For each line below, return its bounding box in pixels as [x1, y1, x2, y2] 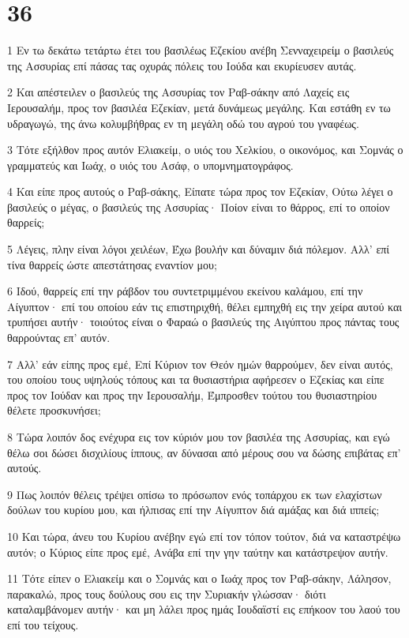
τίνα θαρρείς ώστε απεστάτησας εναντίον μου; [7, 256, 217, 272]
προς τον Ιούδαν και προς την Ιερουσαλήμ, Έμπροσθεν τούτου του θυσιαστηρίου [7, 386, 377, 403]
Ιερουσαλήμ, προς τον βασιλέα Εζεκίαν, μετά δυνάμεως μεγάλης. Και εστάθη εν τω [7, 99, 391, 115]
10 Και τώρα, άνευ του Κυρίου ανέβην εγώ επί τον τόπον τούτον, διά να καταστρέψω [7, 527, 401, 544]
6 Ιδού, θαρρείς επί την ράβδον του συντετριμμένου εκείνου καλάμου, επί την [7, 283, 363, 299]
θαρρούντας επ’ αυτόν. [7, 329, 111, 346]
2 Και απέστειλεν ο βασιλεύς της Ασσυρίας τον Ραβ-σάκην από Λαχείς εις [7, 84, 350, 100]
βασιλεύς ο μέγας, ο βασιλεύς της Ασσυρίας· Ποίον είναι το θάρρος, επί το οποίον [7, 198, 390, 215]
